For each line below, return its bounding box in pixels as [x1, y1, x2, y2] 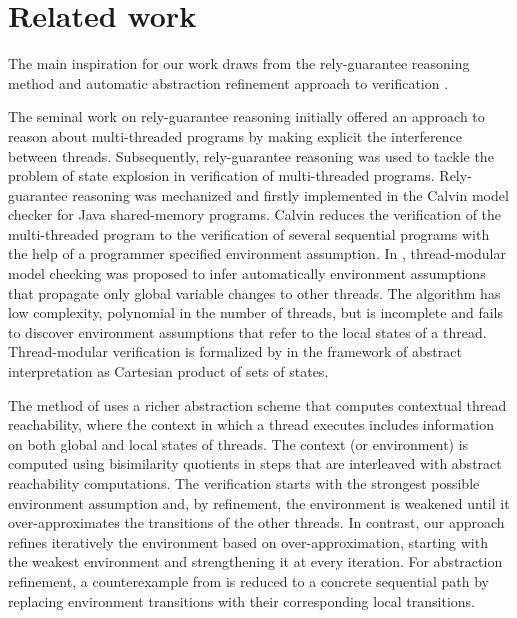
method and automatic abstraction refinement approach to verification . [8, 72, 449, 93]
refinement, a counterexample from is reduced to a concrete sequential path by [8, 570, 489, 591]
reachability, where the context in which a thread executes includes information [8, 414, 495, 435]
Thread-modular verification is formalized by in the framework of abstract [8, 341, 462, 362]
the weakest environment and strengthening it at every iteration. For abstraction [8, 551, 503, 572]
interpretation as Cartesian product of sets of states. [8, 361, 329, 382]
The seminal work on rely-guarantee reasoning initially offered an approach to [8, 106, 485, 127]
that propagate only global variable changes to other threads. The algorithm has [8, 282, 501, 303]
